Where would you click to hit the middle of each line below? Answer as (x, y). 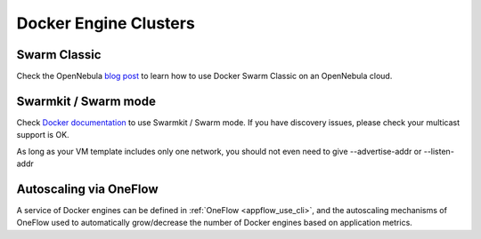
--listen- (439, 151)
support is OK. (43, 135)
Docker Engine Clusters (106, 23)
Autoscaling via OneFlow (87, 189)
